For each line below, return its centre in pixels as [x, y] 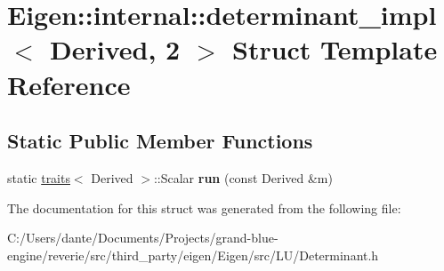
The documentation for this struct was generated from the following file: [204, 207]
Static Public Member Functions [160, 141]
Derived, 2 [115, 49]
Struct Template [335, 49]
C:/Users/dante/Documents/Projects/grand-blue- [143, 238]
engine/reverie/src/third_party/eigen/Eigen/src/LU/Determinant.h [193, 255]
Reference [69, 84]
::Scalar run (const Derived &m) [243, 177]
